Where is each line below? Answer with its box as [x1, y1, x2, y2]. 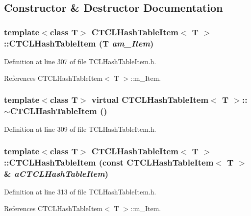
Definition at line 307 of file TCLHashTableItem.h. [4, 56, 156, 66]
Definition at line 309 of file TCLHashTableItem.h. [4, 124, 156, 134]
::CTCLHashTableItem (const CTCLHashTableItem [4, 156, 214, 168]
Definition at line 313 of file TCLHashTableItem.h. [4, 186, 156, 196]
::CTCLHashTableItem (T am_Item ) [4, 37, 154, 49]
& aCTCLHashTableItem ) [4, 167, 109, 179]
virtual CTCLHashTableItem [91, 94, 209, 106]
